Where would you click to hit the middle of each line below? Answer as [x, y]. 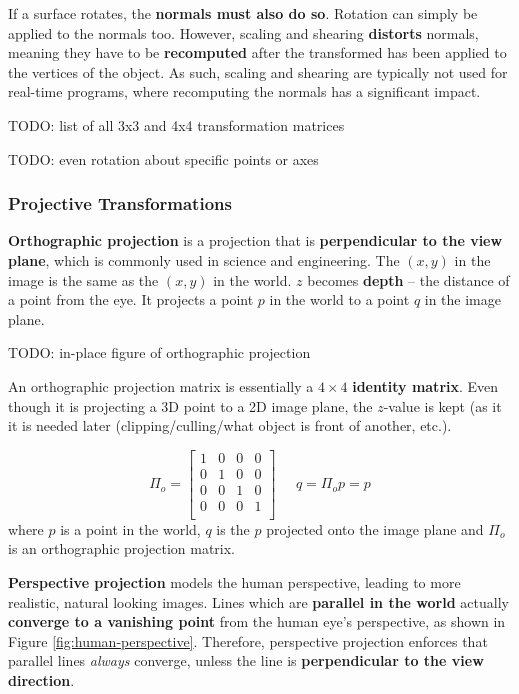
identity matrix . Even [425, 385]
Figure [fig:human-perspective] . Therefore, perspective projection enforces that [248, 640]
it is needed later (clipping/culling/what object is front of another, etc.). [230, 425]
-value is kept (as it [442, 405]
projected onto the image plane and [375, 528]
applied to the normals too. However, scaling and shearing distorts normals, [243, 32]
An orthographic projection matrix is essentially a [161, 385]
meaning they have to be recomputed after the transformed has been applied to [257, 52]
